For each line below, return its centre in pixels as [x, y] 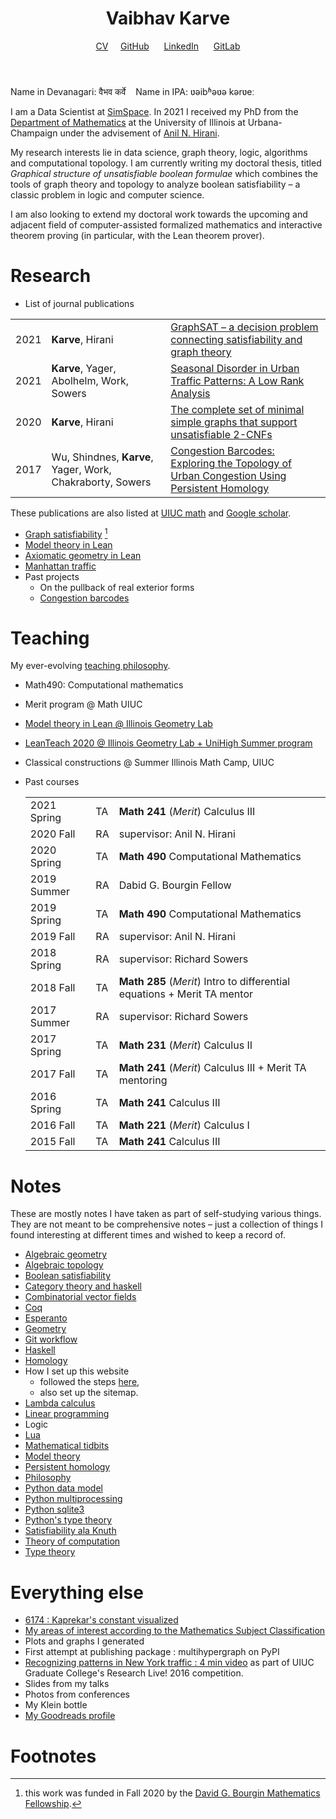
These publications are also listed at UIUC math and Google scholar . [151, 513]
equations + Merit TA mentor [186, 994]
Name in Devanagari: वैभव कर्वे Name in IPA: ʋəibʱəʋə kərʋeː [132, 91]
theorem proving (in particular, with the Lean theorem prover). [137, 235]
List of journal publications [79, 303]
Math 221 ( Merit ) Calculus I [184, 1125]
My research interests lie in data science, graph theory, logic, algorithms [159, 152]
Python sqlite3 [54, 1509]
